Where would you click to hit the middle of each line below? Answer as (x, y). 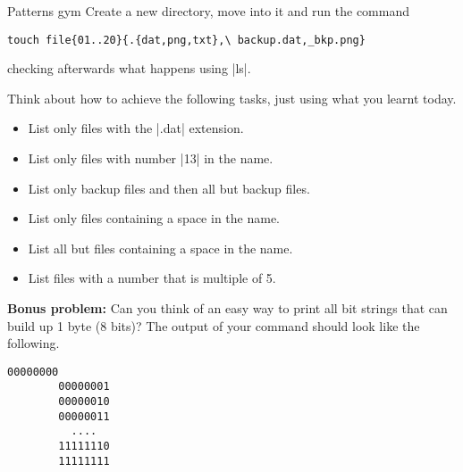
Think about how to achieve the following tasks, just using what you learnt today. (232, 98)
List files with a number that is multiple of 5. (152, 278)
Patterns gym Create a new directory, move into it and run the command (209, 11)
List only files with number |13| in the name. (151, 158)
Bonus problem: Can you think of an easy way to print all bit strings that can (227, 308)
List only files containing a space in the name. (154, 218)
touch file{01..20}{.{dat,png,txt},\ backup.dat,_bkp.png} (186, 40)
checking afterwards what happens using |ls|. (129, 68)
